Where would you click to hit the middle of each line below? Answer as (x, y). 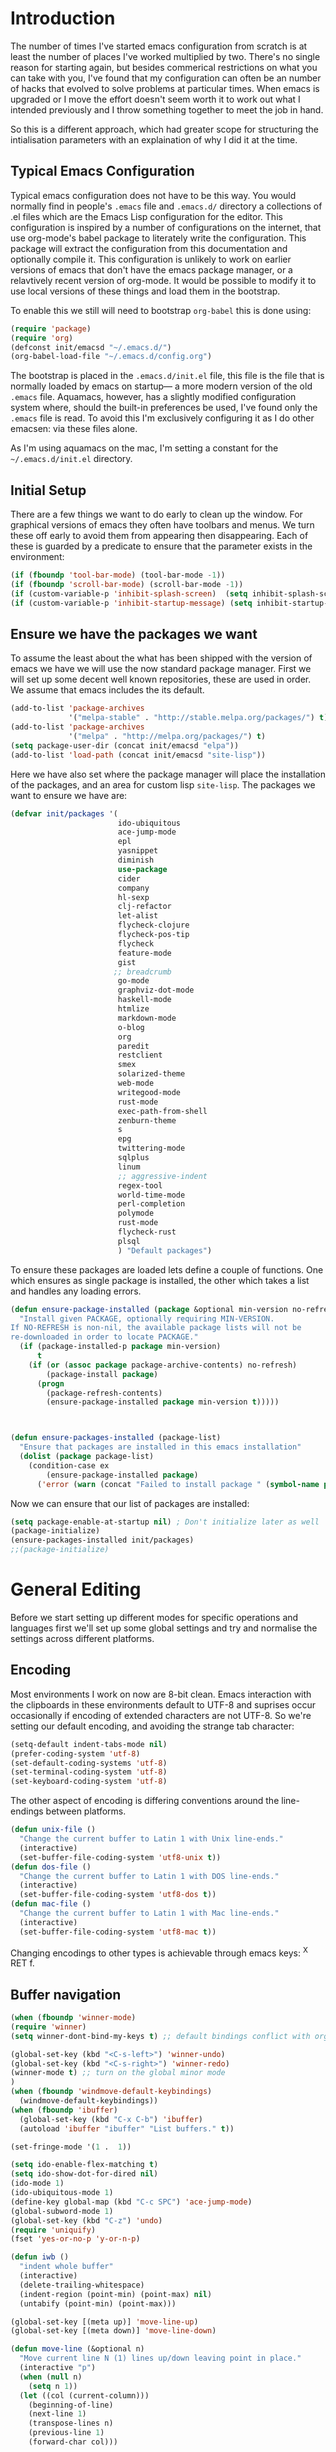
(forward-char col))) (73, 2442)
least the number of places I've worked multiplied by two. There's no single (165, 56)
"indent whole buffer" (66, 2267)
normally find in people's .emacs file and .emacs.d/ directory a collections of (166, 206)
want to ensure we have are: (69, 795)
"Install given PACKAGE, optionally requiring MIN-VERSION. (147, 1318)
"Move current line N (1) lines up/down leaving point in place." (160, 2358)
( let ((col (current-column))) (84, 2395)
